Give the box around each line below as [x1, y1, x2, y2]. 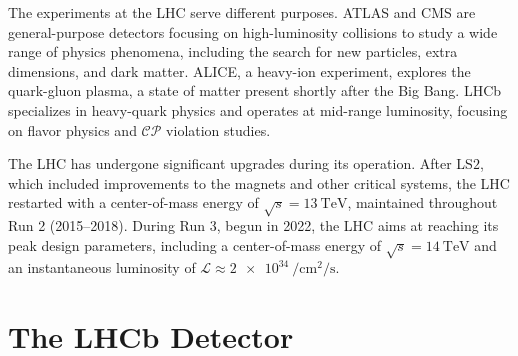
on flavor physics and [8, 119, 137, 140]
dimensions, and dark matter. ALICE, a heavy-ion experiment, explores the [8, 60, 471, 81]
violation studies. [166, 119, 271, 140]
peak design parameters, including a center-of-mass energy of [8, 234, 382, 255]
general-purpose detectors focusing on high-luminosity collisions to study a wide [8, 21, 498, 42]
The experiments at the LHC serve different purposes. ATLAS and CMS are [8, 2, 476, 22]
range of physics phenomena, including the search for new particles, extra [8, 41, 458, 62]
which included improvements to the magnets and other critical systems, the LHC [8, 172, 510, 193]
